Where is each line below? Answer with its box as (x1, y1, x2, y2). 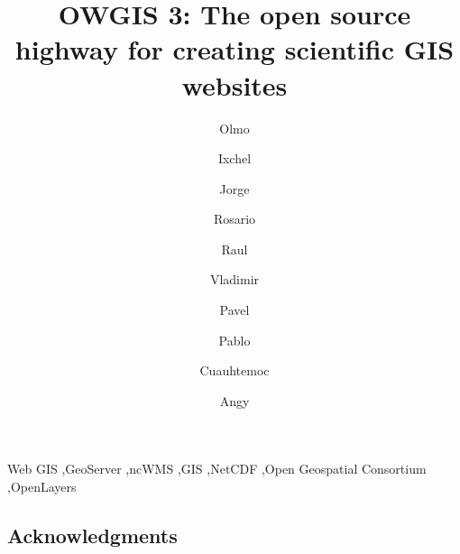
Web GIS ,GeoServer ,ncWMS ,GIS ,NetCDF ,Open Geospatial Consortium (7, 459, 427, 478)
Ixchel (217, 149, 252, 168)
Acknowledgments (7, 522, 178, 549)
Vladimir (209, 270, 260, 289)
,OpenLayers (7, 477, 77, 496)
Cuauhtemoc (199, 361, 270, 380)
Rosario (213, 209, 256, 228)
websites (181, 66, 288, 103)
